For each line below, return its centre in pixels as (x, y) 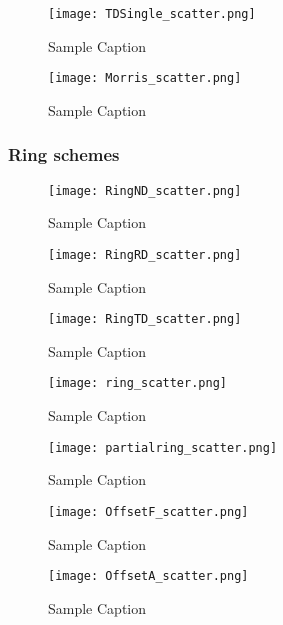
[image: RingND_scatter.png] (145, 190)
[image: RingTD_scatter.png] (145, 319)
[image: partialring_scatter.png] (163, 447)
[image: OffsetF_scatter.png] (148, 511)
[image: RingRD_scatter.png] (145, 254)
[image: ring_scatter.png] (137, 383)
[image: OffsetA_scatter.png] (148, 576)
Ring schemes (64, 154)
